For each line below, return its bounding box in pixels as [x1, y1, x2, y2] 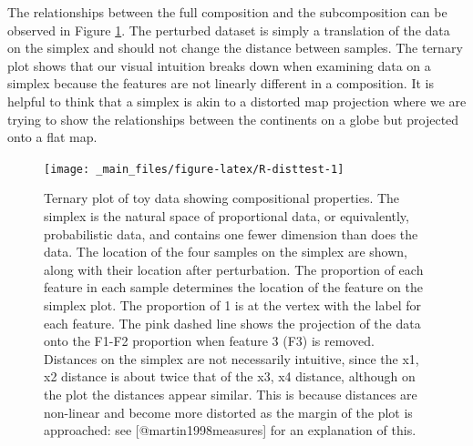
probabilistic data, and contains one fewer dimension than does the [44, 224, 418, 243]
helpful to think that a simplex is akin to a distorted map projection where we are [7, 91, 467, 110]
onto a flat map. [7, 127, 98, 147]
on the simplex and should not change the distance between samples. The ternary [7, 38, 463, 57]
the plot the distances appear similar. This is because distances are [44, 384, 417, 403]
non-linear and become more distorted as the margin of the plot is [44, 402, 413, 421]
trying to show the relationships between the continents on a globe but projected [7, 109, 459, 128]
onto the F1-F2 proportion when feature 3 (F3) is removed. [44, 331, 375, 350]
